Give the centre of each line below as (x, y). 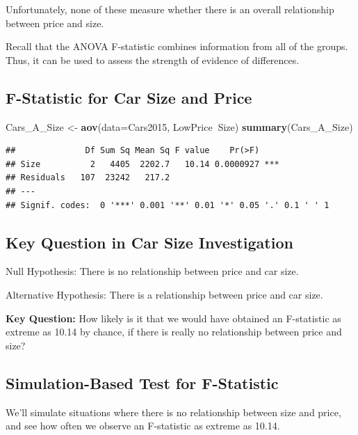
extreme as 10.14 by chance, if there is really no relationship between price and (174, 332)
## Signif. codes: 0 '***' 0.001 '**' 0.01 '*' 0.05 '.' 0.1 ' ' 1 (168, 205)
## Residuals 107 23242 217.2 (88, 178)
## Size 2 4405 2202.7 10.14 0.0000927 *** (143, 164)
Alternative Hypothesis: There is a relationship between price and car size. (164, 294)
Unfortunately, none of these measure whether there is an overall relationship (170, 9)
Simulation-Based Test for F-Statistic (142, 382)
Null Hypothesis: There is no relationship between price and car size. (152, 271)
